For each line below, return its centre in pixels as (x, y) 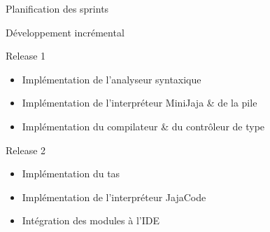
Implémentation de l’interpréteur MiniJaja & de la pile (140, 103)
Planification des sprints (57, 8)
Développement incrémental (65, 32)
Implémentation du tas (71, 173)
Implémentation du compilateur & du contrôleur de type (143, 126)
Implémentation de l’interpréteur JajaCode (114, 197)
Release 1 (26, 56)
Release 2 (26, 150)
